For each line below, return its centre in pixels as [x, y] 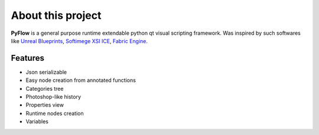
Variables [37, 121]
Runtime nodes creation [55, 113]
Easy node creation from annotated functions [81, 80]
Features [27, 58]
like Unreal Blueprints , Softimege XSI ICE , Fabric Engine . [79, 41]
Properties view [45, 105]
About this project [56, 15]
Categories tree [45, 88]
